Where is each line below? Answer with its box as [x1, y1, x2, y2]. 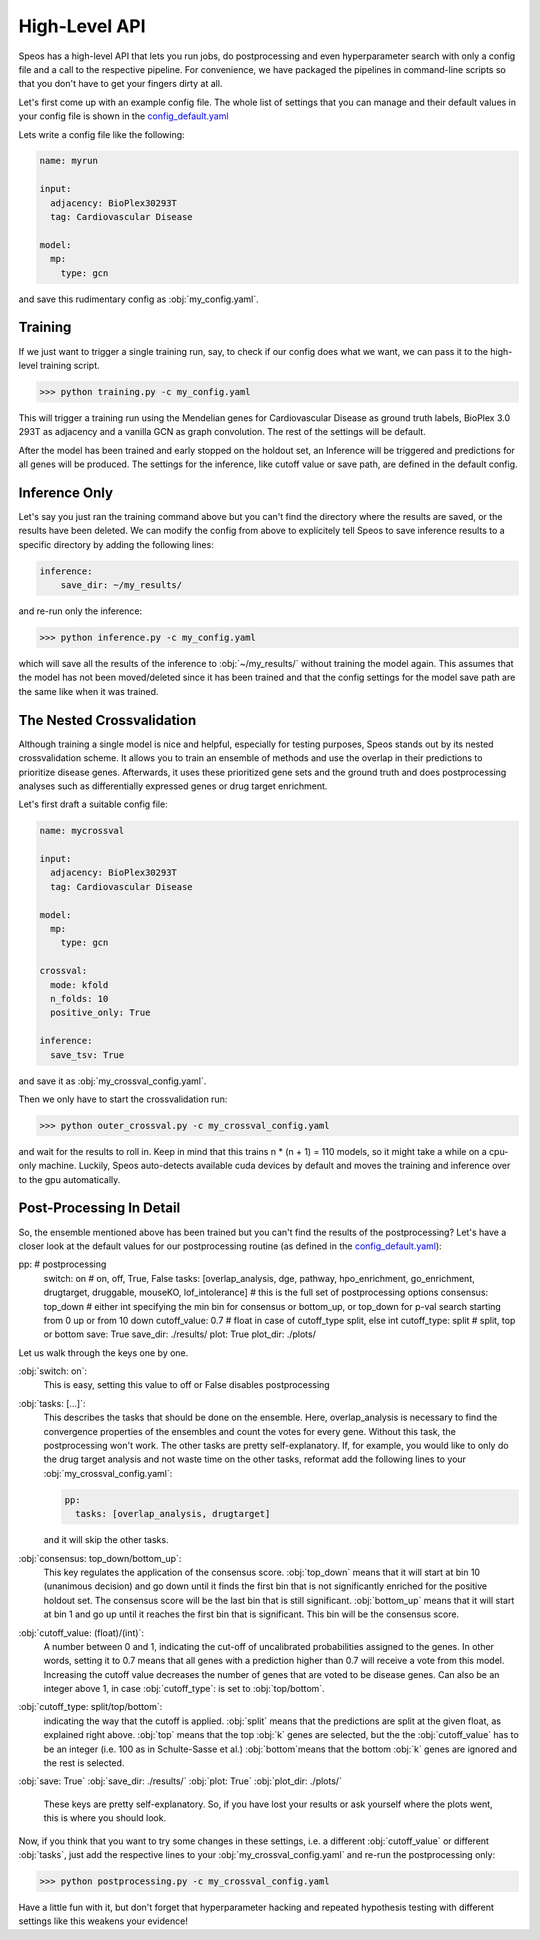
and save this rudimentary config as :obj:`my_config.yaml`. [18, 293, 259, 305]
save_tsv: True [50, 1049, 125, 1060]
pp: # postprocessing [18, 1258, 107, 1270]
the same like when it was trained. [18, 685, 159, 697]
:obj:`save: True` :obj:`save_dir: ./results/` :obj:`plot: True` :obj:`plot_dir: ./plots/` [18, 1775, 342, 1787]
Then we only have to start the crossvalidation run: [18, 1093, 228, 1105]
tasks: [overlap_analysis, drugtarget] [75, 1508, 271, 1520]
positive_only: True [50, 1007, 151, 1019]
